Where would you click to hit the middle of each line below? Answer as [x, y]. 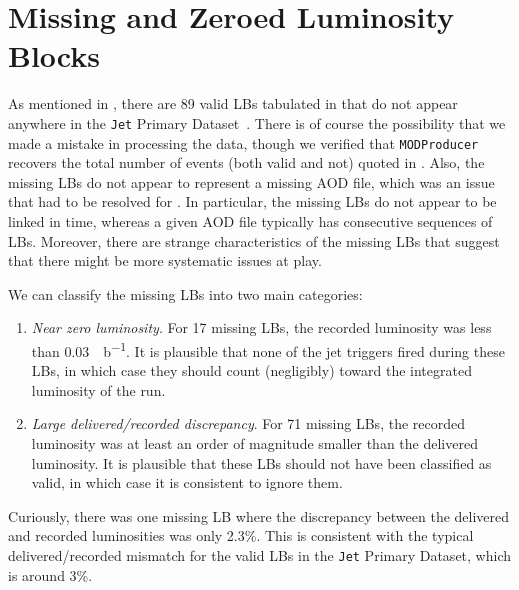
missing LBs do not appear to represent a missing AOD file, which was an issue [251, 181]
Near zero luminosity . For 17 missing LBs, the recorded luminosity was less [261, 327]
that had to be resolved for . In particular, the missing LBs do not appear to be [252, 201]
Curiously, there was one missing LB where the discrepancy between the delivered [259, 515]
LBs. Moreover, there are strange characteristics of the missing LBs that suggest [254, 240]
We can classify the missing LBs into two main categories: [185, 293]
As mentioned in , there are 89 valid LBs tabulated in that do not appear [233, 103]
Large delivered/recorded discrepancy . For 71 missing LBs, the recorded [248, 423]
